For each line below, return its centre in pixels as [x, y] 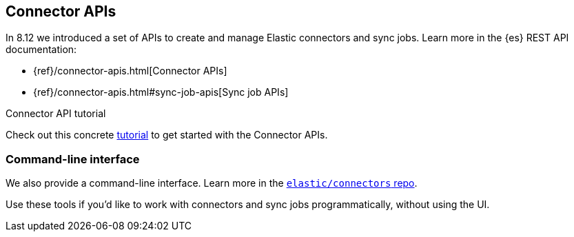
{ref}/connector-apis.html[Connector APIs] [130, 71]
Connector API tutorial [56, 114]
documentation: [41, 50]
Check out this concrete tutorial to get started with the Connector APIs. [167, 135]
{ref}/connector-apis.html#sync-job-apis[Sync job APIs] [161, 92]
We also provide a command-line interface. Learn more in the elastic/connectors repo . [212, 183]
